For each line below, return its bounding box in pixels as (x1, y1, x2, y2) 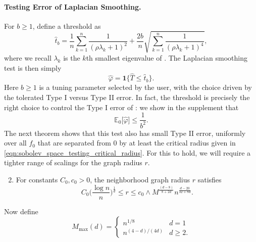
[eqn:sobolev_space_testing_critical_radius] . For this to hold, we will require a (4, 147, 251, 158)
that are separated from (37, 137, 111, 148)
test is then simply (4, 62, 62, 73)
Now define (4, 206, 38, 216)
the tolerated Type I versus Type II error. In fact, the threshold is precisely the (4, 91, 250, 102)
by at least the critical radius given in (119, 137, 236, 148)
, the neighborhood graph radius (90, 174, 190, 184)
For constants (16, 174, 58, 184)
